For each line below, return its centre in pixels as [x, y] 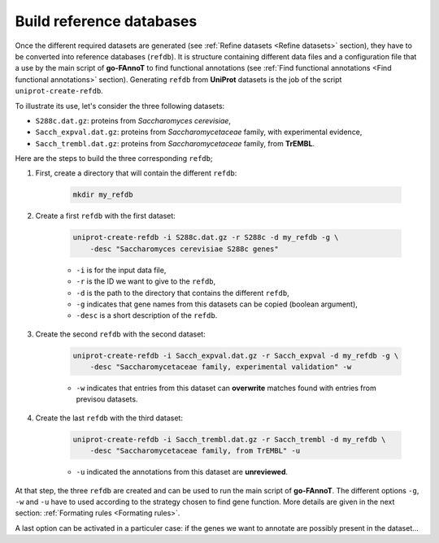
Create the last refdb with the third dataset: [109, 418]
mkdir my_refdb [103, 195]
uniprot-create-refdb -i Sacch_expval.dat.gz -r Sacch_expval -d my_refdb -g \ [236, 355]
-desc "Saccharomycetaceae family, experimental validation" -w [221, 367]
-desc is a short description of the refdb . [147, 315]
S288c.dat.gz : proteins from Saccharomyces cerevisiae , [133, 120]
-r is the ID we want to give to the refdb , [146, 281]
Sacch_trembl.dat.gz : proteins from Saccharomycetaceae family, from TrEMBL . [175, 143]
